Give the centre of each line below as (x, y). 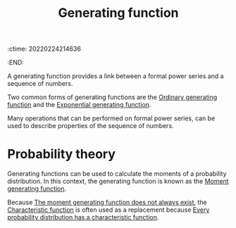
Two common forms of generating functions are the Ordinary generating (112, 97)
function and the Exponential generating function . (79, 105)
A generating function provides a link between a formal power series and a (116, 76)
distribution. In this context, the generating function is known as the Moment (118, 182)
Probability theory (62, 154)
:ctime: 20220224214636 (44, 49)
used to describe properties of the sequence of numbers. (91, 126)
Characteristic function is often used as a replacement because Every (108, 210)
